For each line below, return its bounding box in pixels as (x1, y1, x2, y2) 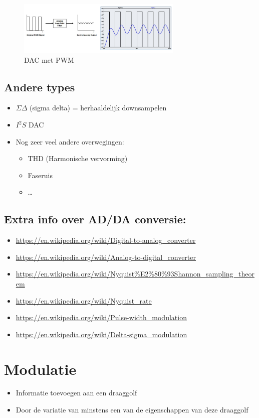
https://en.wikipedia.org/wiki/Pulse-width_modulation (16, 312, 187, 323)
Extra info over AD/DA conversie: (4, 211, 186, 227)
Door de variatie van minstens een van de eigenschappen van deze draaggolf (16, 404, 248, 415)
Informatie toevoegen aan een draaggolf (16, 387, 137, 398)
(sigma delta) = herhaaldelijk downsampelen (30, 102, 167, 113)
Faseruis (28, 170, 53, 180)
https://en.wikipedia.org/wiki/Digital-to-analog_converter (16, 235, 196, 245)
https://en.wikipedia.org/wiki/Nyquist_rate (16, 295, 152, 306)
